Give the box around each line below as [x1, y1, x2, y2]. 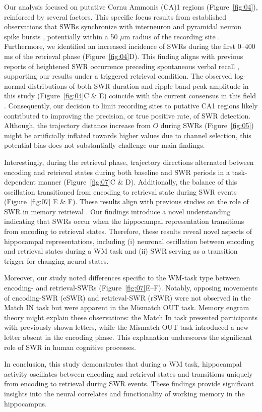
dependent [4, 176, 36, 187]
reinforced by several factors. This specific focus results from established [4, 11, 227, 22]
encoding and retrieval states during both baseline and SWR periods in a [4, 166, 230, 177]
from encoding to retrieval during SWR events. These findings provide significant [4, 378, 254, 389]
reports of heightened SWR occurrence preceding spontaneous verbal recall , [4, 61, 239, 71]
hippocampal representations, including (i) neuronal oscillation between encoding [4, 236, 254, 246]
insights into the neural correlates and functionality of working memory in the [4, 388, 245, 398]
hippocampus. [4, 398, 47, 408]
